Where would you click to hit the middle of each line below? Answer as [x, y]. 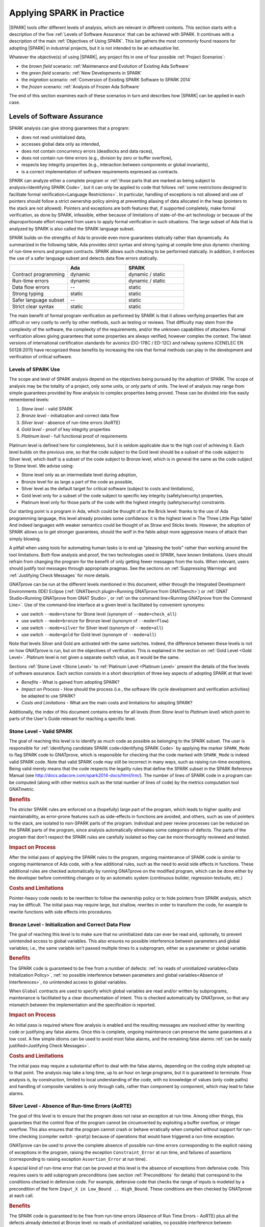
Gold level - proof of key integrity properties [66, 429]
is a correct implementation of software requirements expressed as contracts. [100, 171]
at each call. [21, 1196]
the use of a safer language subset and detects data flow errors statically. [84, 258]
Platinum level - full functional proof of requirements [74, 436]
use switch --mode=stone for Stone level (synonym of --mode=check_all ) [99, 614]
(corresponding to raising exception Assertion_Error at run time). [78, 1159]
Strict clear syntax [33, 306]
